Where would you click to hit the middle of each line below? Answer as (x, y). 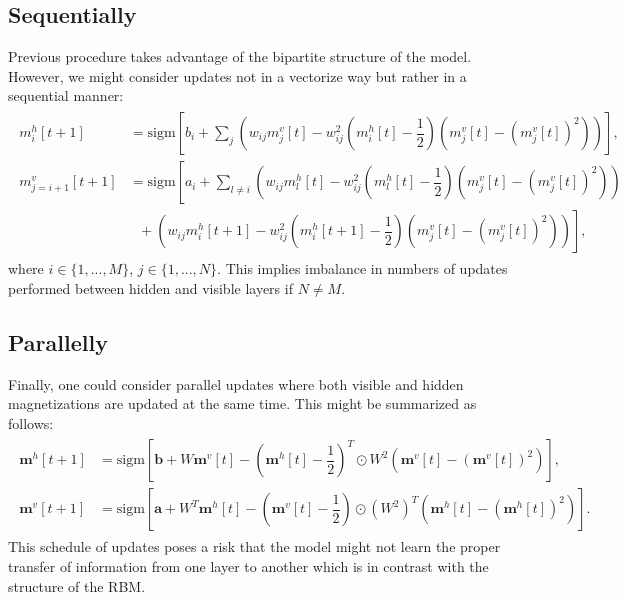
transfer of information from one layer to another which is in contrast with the (248, 565)
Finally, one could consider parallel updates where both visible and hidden (236, 383)
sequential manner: (66, 95)
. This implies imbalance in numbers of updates (362, 268)
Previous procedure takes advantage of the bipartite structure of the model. (240, 56)
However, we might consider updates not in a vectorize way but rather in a (237, 75)
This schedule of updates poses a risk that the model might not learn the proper (254, 546)
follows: (31, 422)
